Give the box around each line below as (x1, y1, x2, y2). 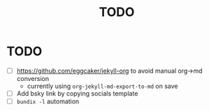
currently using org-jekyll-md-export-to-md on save (27, 82, 179, 90)
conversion (16, 75, 50, 82)
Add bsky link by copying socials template (16, 89, 138, 98)
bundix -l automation (16, 97, 80, 105)
